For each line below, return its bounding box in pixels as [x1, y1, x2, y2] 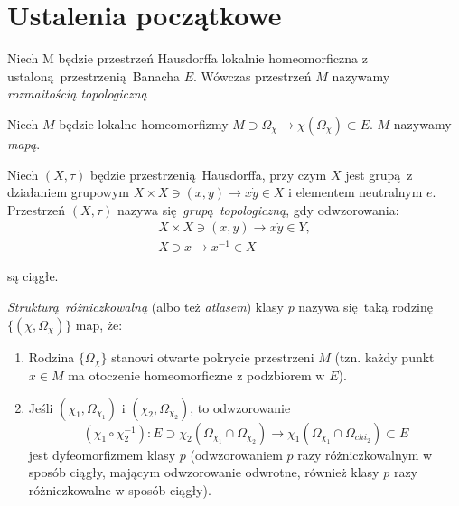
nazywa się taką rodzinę [298, 297, 434, 316]
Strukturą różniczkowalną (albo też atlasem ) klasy [7, 297, 284, 316]
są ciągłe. [7, 267, 59, 286]
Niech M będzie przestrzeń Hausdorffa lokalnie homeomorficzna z [7, 49, 368, 68]
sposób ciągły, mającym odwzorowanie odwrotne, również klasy [28, 463, 379, 482]
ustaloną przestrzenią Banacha [7, 66, 180, 85]
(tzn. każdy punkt [334, 347, 435, 366]
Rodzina [28, 347, 75, 366]
